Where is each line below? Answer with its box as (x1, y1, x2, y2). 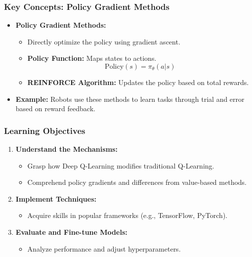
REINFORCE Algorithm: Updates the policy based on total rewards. (27, 77, 249, 87)
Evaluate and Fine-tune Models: (15, 226, 127, 237)
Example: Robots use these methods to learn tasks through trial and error (15, 93, 245, 104)
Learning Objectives (4, 124, 85, 136)
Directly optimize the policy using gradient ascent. (27, 36, 180, 46)
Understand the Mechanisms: (15, 144, 118, 154)
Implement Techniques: (15, 193, 96, 204)
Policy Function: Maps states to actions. (27, 53, 157, 63)
